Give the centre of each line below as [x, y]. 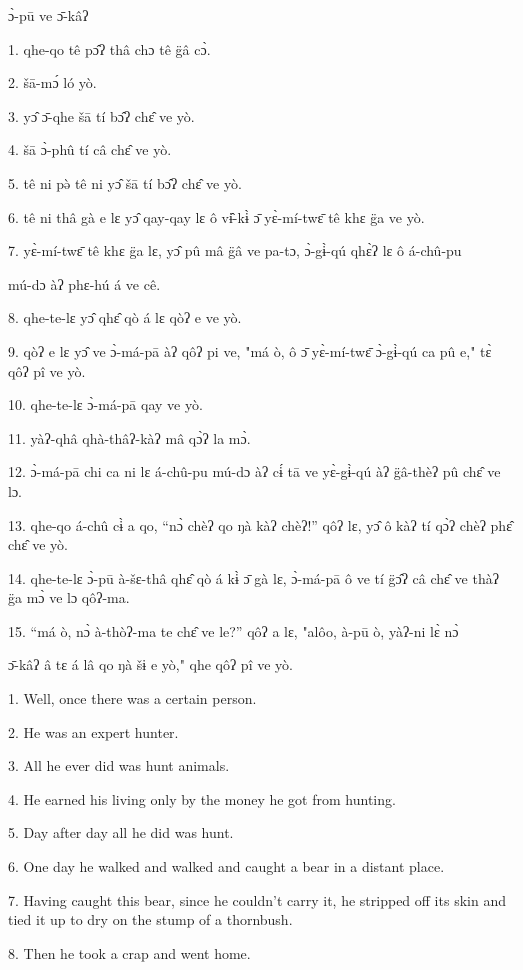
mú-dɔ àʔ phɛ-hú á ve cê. [84, 283]
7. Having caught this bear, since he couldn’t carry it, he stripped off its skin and [257, 899]
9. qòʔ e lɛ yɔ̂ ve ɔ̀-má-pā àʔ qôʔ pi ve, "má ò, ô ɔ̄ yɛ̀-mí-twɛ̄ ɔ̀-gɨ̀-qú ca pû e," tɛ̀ [250, 350]
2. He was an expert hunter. [93, 731]
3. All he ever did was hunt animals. [119, 765]
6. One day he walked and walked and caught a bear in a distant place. [226, 866]
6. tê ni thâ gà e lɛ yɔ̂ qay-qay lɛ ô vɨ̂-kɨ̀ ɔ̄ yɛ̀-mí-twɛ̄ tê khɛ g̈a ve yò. [216, 216]
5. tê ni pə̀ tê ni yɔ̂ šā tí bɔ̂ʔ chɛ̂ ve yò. [125, 182]
